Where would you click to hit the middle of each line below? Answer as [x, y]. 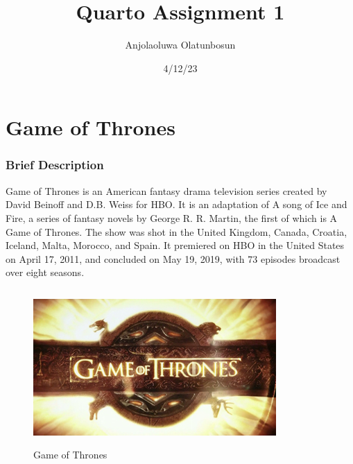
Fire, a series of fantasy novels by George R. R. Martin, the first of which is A [172, 217]
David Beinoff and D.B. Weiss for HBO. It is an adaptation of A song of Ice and [176, 204]
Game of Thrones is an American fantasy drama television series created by [166, 190]
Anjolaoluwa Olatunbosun [180, 45]
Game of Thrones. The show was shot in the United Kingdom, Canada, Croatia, [176, 231]
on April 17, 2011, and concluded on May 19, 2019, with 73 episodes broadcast [173, 258]
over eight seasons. [45, 272]
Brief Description [55, 165]
